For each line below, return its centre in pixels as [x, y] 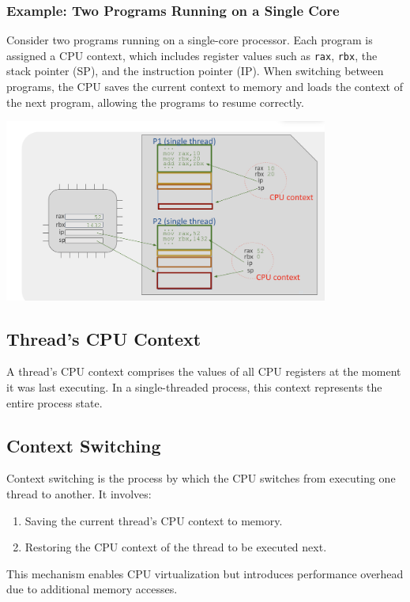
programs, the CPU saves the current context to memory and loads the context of [205, 87]
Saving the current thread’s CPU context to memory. [154, 520]
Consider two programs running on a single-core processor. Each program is [190, 40]
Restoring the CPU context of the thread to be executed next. [176, 547]
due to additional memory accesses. [92, 589]
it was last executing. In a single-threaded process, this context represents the [194, 387]
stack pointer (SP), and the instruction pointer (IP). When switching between [195, 71]
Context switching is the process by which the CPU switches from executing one [201, 478]
